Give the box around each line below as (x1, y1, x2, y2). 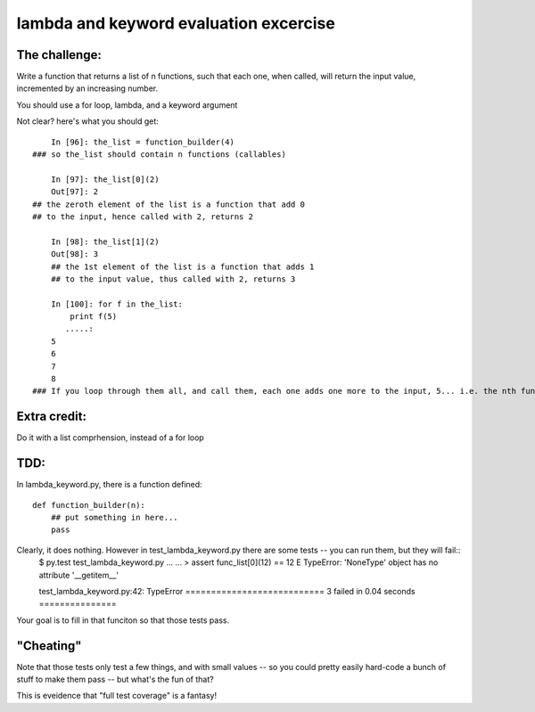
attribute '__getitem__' (38, 569, 119, 580)
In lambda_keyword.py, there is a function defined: (16, 479, 202, 490)
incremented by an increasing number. (16, 83, 159, 94)
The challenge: (16, 47, 102, 62)
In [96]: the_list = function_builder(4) (50, 136, 235, 147)
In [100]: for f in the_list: (50, 299, 183, 309)
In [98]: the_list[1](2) (50, 236, 160, 247)
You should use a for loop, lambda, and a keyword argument (16, 99, 238, 110)
